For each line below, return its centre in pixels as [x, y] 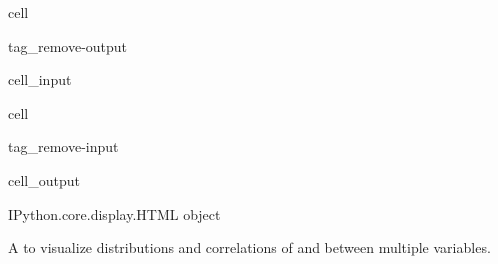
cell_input [40, 79]
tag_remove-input [63, 146]
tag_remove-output [68, 45]
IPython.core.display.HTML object [114, 213]
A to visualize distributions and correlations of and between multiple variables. [249, 247]
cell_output [44, 179]
